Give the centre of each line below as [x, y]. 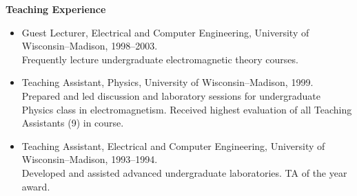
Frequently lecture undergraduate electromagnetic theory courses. [160, 59]
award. [36, 186]
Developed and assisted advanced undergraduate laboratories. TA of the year [184, 172]
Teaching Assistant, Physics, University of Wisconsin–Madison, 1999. [167, 82]
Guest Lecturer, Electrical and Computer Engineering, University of [165, 32]
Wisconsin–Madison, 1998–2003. [90, 46]
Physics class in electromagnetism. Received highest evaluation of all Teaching [187, 109]
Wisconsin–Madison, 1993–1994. [90, 159]
